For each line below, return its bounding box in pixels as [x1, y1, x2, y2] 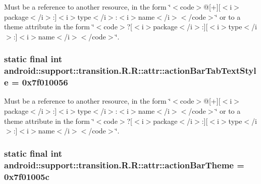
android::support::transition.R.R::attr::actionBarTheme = [4, 158, 244, 171]
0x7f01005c [4, 170, 49, 182]
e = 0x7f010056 [4, 76, 68, 88]
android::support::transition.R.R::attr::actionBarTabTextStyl [4, 64, 256, 77]
